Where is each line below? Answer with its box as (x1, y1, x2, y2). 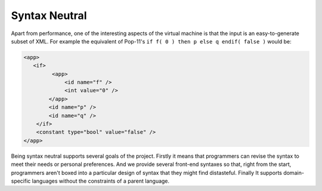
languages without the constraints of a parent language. (32, 177, 170, 184)
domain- (283, 169, 304, 176)
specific (11, 177, 31, 184)
